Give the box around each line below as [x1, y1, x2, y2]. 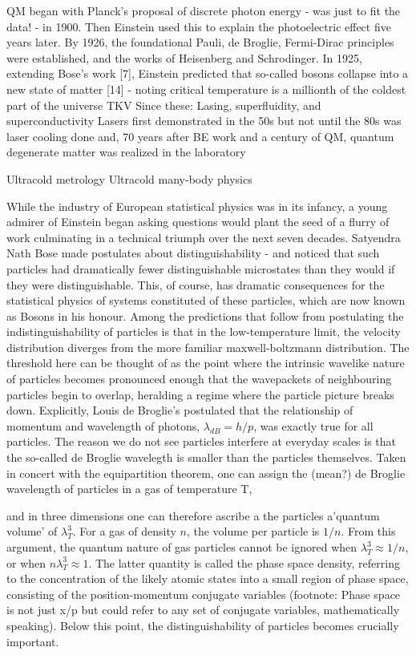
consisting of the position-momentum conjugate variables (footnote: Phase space [6, 585, 401, 602]
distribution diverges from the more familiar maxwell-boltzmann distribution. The [6, 338, 410, 355]
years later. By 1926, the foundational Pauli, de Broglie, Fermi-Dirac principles [6, 34, 394, 51]
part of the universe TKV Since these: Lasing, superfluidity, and [6, 96, 321, 113]
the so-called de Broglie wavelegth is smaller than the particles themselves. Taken [6, 449, 406, 466]
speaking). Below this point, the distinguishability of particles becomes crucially [6, 617, 399, 633]
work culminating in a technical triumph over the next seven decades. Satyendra [6, 228, 401, 245]
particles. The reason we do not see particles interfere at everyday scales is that [6, 433, 397, 450]
